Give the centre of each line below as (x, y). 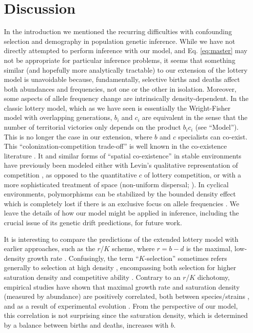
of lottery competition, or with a (193, 175)
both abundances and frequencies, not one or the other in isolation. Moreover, (120, 88)
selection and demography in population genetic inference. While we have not (120, 41)
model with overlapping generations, (58, 117)
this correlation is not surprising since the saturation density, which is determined (126, 315)
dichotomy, (214, 277)
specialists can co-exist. (213, 136)
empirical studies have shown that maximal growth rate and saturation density (122, 286)
